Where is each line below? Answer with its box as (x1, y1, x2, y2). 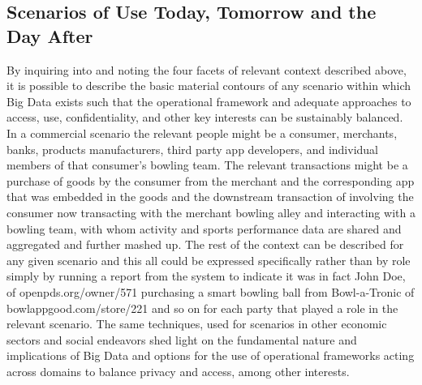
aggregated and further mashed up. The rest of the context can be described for (6, 236, 404, 253)
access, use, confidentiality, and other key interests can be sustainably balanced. (6, 109, 403, 126)
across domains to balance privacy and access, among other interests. (6, 362, 350, 379)
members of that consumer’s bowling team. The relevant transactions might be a (6, 156, 408, 173)
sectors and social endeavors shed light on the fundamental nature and (6, 331, 357, 348)
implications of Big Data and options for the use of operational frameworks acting (6, 347, 415, 364)
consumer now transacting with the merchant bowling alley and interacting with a (6, 203, 416, 220)
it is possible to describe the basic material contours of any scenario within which (6, 77, 411, 94)
